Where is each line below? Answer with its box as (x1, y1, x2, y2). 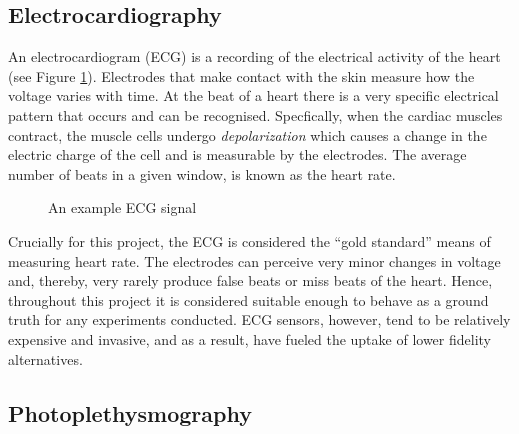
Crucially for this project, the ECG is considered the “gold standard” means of (8, 230, 491, 251)
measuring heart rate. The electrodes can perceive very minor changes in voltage (8, 250, 501, 271)
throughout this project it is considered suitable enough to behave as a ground (8, 289, 489, 310)
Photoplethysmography (8, 397, 252, 428)
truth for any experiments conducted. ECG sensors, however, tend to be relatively (8, 309, 511, 330)
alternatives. (8, 348, 83, 369)
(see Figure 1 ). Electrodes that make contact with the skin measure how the (8, 65, 475, 86)
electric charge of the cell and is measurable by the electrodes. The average (8, 144, 467, 165)
